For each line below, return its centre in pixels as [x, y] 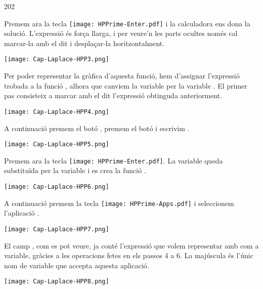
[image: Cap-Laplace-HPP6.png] [57, 187]
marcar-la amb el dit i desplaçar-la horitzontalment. [84, 43]
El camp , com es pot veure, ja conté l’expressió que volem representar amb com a [131, 245]
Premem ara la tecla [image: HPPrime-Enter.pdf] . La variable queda [114, 160]
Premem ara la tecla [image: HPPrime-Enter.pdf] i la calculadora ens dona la [127, 23]
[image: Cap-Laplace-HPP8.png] [57, 282]
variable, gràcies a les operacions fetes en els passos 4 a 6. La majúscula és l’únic [129, 255]
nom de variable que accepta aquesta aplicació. [77, 265]
